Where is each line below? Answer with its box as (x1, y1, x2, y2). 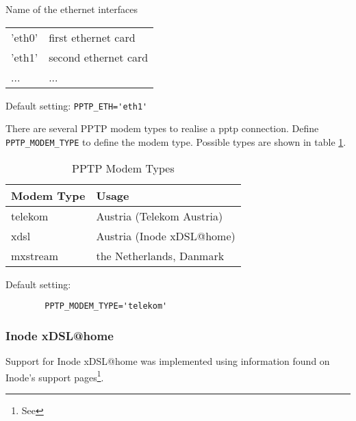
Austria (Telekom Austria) (96, 207, 223, 224)
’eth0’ (11, 29, 38, 45)
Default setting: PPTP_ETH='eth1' (5, 98, 148, 112)
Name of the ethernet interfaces (5, 2, 138, 16)
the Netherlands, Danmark (96, 247, 225, 264)
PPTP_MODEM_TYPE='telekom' (44, 301, 168, 311)
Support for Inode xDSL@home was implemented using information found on (5, 353, 330, 368)
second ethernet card (49, 49, 149, 65)
